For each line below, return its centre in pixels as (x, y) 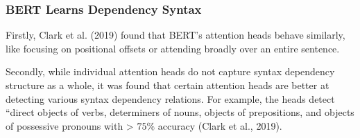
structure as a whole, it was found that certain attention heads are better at (168, 85)
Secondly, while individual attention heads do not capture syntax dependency (170, 71)
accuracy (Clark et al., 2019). (220, 125)
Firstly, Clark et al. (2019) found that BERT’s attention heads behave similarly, (175, 35)
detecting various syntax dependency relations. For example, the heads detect (170, 98)
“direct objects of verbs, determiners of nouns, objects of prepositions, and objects (180, 112)
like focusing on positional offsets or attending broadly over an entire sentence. (173, 48)
